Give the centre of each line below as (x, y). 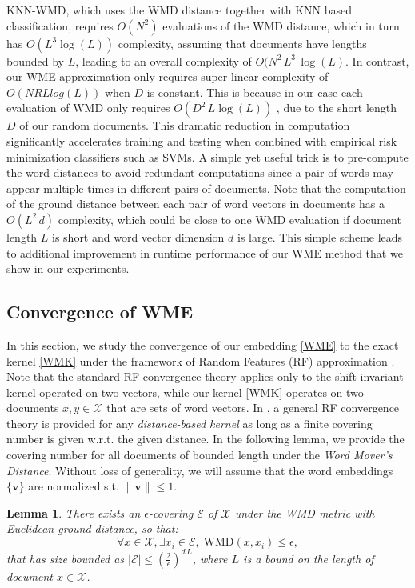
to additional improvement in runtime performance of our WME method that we (205, 252)
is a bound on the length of (309, 558)
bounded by (35, 60)
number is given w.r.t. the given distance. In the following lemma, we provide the (206, 439)
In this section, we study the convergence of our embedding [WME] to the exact (203, 344)
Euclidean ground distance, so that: (92, 528)
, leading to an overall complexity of (164, 60)
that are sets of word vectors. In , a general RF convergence (253, 408)
